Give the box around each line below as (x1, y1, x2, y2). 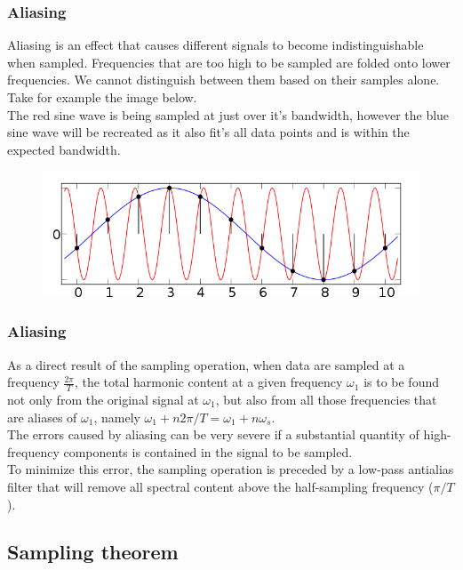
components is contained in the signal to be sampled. (63, 442, 353, 461)
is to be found (363, 373, 439, 391)
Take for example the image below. (7, 88, 197, 106)
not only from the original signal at (7, 389, 199, 408)
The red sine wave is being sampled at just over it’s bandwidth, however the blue (7, 105, 450, 124)
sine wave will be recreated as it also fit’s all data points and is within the (7, 123, 410, 141)
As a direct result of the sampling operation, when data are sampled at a (7, 355, 405, 373)
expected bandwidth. (7, 140, 121, 158)
